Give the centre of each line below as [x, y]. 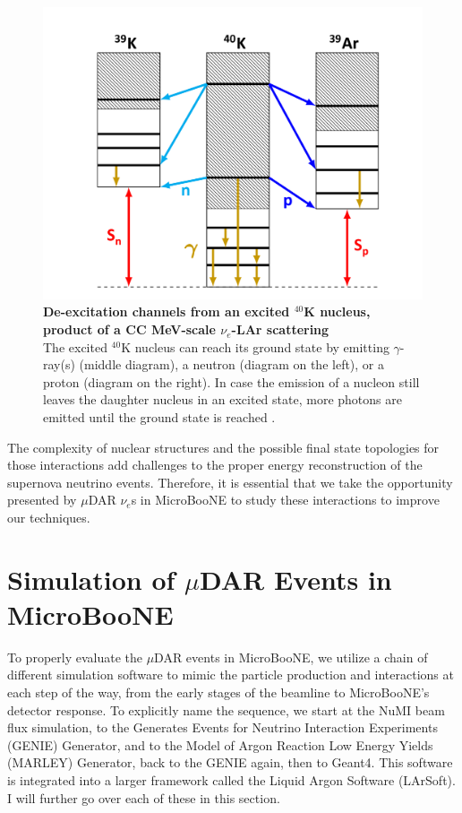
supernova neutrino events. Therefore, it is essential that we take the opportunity [230, 482]
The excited [75, 346]
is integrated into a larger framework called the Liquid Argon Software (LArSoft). [231, 780]
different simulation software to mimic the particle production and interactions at [231, 675]
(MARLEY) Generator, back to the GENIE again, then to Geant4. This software [230, 762]
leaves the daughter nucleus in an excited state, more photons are [222, 399]
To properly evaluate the [75, 657]
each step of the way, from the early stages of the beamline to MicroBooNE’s [218, 692]
